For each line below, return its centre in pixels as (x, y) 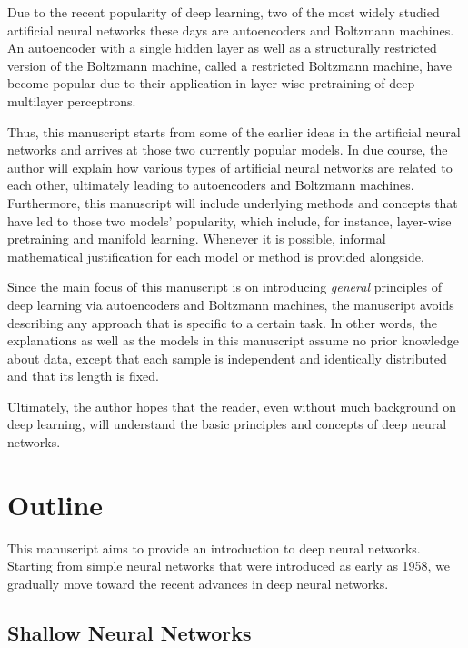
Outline (55, 504)
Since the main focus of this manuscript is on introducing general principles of (225, 287)
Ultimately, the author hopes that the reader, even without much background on (232, 406)
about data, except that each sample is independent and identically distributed (227, 358)
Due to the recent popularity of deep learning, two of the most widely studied (224, 12)
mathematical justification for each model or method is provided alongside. (216, 256)
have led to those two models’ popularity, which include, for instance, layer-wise (229, 220)
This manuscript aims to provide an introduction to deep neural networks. (214, 548)
